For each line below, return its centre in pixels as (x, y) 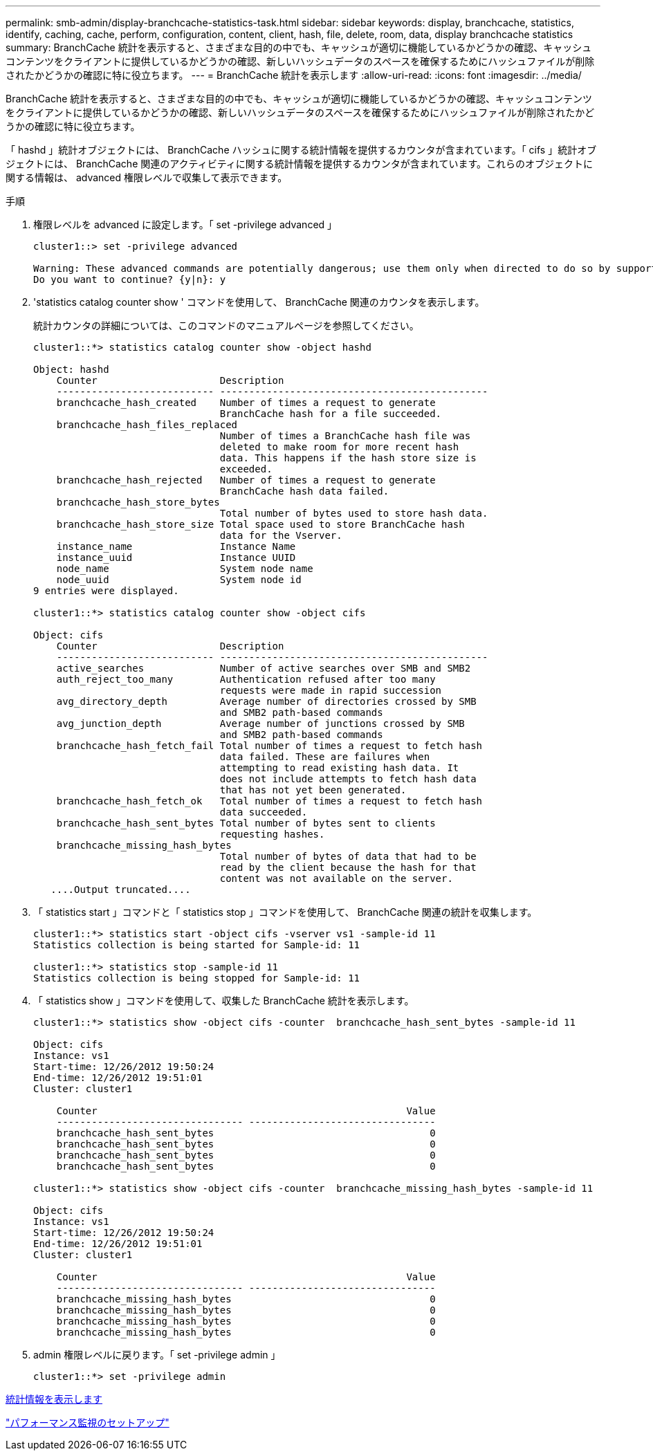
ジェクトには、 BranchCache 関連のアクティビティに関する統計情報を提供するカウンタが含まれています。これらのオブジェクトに (300, 164)
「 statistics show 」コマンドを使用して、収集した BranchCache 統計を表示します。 (224, 1001)
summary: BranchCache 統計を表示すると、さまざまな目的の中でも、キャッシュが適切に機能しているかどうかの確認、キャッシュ (299, 47)
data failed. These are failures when (325, 757)
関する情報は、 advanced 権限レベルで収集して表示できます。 (147, 177)
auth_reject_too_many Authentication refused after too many (246, 679)
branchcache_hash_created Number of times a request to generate (246, 403)
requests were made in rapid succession (331, 690)
